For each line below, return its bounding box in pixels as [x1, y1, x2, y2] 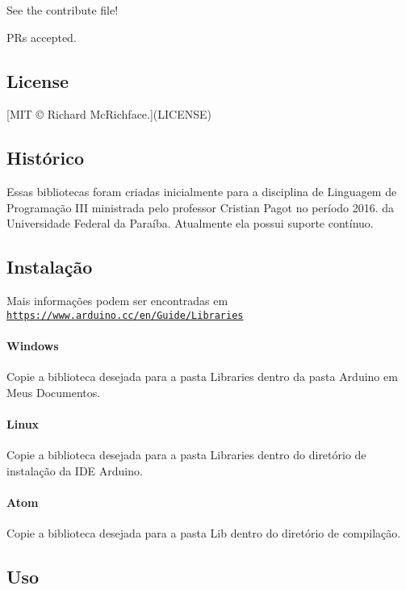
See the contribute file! [6, 2, 119, 18]
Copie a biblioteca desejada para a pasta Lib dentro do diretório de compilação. [6, 525, 401, 542]
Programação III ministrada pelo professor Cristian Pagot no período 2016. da [6, 199, 395, 215]
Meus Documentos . [6, 383, 101, 400]
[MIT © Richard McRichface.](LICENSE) [6, 106, 212, 123]
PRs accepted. [6, 28, 77, 45]
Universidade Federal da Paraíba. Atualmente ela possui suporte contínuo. [6, 215, 374, 232]
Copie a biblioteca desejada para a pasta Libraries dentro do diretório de [6, 446, 366, 463]
